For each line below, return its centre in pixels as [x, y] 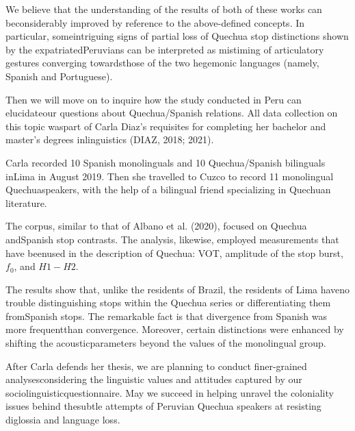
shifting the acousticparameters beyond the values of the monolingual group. [166, 343]
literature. [26, 202]
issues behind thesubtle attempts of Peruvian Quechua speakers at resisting [163, 406]
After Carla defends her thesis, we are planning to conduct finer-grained [156, 366]
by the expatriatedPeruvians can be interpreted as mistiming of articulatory [165, 49]
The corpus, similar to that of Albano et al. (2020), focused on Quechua [156, 226]
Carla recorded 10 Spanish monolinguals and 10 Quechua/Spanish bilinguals [166, 162]
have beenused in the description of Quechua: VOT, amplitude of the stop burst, [174, 253]
